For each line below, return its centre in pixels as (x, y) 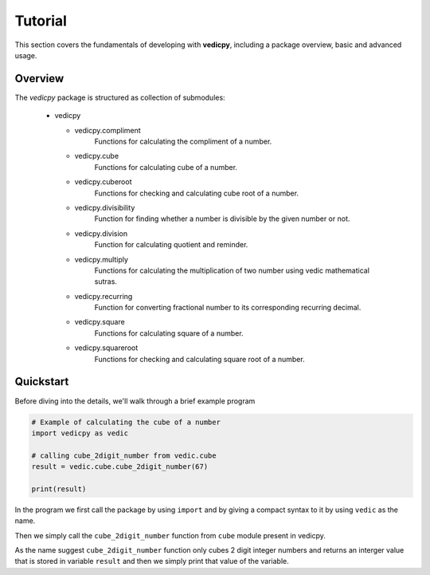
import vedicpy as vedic (80, 433)
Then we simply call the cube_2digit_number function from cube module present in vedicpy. (170, 535)
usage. (26, 55)
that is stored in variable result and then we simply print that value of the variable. (152, 561)
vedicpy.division (101, 233)
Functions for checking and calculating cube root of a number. (196, 193)
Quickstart (42, 382)
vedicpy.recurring (104, 296)
